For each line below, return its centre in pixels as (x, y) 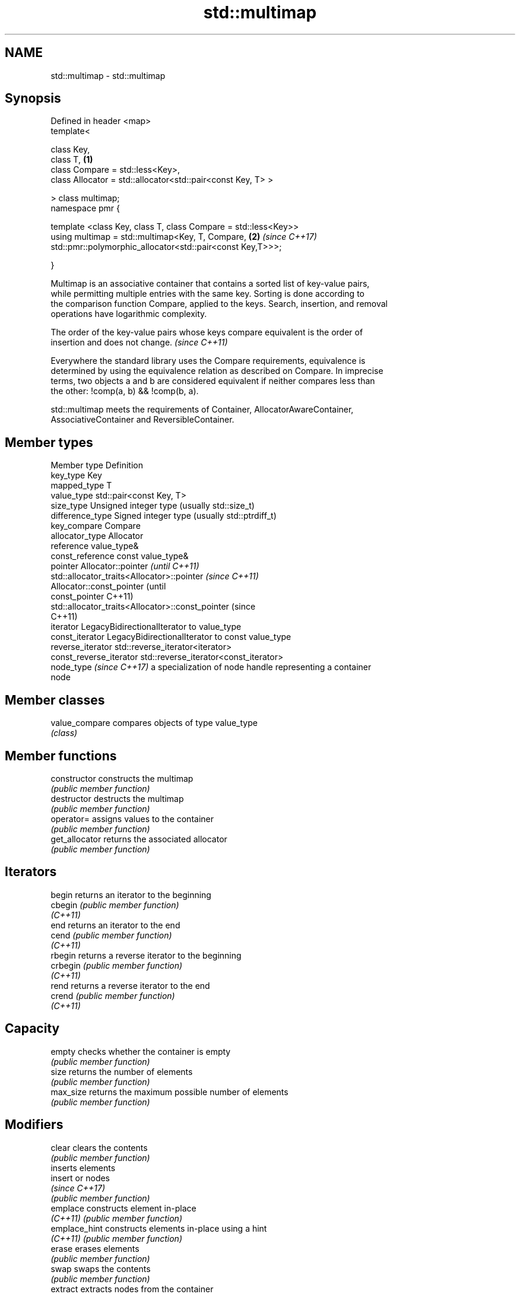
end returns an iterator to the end (115, 925)
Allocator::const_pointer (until (108, 586)
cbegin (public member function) (115, 905)
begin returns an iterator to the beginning (131, 895)
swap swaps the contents (101, 1268)
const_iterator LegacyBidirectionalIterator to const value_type (171, 637)
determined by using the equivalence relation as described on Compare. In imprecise (217, 371)
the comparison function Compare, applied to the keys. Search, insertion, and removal (219, 304)
